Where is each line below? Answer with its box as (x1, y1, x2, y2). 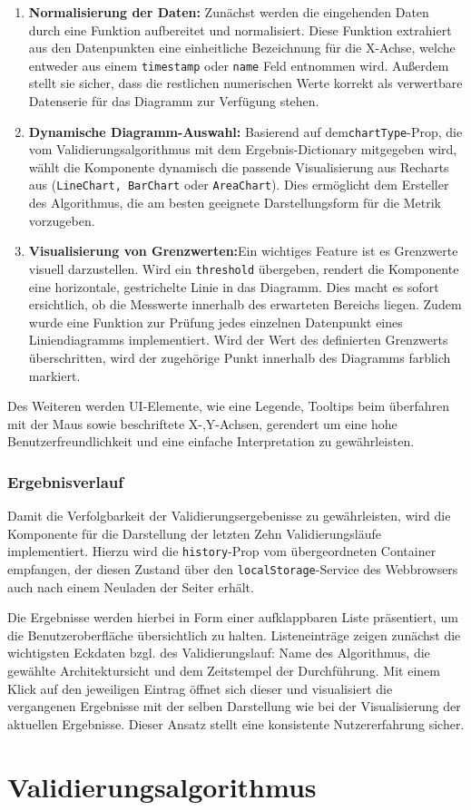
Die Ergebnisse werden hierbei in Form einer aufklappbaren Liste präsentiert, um (7, 608, 458, 627)
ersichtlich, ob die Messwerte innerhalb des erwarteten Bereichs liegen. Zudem (28, 295, 462, 314)
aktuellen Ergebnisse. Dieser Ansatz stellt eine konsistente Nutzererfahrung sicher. (7, 714, 465, 733)
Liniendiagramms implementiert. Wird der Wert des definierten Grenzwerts (28, 330, 448, 349)
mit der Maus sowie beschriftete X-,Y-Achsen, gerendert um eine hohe (7, 414, 397, 433)
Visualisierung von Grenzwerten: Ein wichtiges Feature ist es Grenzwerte (28, 241, 458, 260)
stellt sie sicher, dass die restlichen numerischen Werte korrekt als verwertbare (28, 73, 463, 93)
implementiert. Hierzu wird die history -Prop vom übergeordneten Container (7, 542, 437, 561)
